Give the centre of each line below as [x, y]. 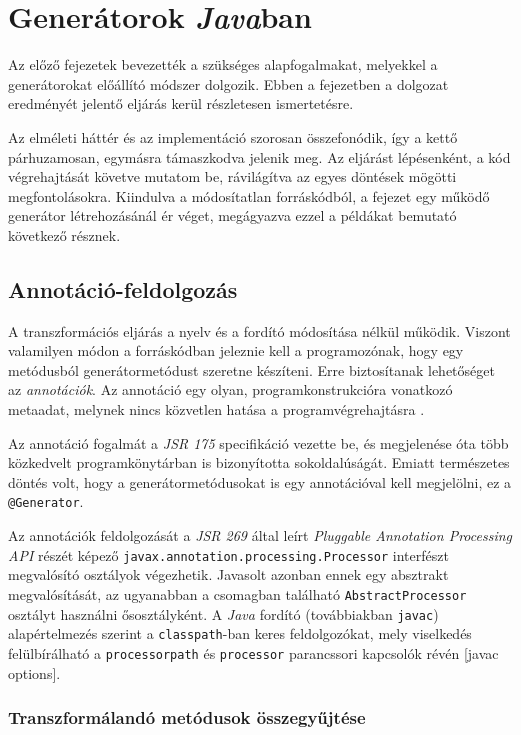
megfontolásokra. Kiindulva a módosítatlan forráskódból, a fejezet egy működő [249, 195]
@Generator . [46, 501]
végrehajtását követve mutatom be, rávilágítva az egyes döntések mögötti [232, 176]
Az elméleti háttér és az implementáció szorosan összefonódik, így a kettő [233, 136]
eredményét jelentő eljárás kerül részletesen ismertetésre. [181, 103]
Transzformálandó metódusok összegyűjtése [187, 717]
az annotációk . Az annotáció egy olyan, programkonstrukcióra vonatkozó [230, 389]
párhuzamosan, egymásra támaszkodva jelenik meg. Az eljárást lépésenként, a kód [259, 156]
